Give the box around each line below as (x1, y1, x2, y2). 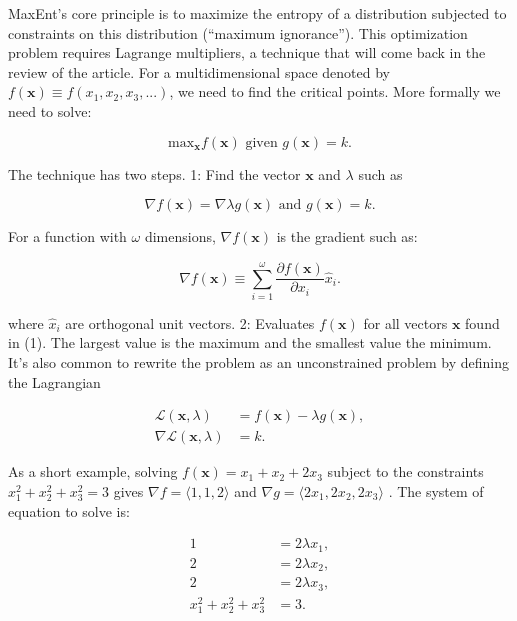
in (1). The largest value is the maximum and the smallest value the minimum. (8, 332, 492, 353)
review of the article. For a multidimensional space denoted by (8, 61, 390, 82)
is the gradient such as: (276, 226, 418, 247)
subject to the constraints (327, 461, 484, 482)
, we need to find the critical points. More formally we (169, 81, 501, 102)
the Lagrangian (8, 371, 101, 392)
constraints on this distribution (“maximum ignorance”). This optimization (8, 22, 468, 43)
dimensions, (144, 226, 216, 247)
